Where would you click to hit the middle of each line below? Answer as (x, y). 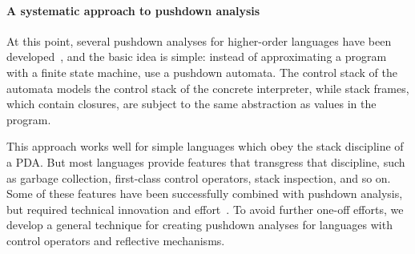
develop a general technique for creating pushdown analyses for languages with (199, 225)
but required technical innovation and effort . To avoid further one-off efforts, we (205, 209)
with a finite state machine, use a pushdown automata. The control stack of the (202, 72)
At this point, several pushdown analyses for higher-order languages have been (199, 40)
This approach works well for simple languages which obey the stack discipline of (205, 146)
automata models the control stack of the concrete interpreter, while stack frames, (208, 88)
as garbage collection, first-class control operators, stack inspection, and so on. (199, 177)
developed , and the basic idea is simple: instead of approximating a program (197, 56)
